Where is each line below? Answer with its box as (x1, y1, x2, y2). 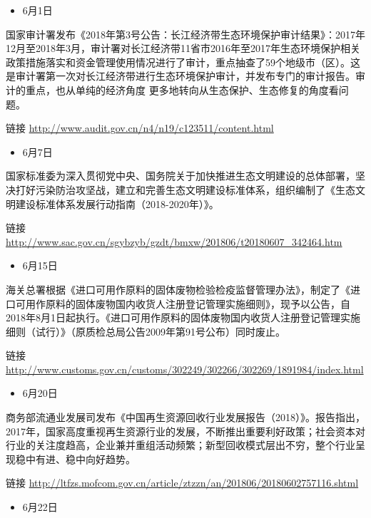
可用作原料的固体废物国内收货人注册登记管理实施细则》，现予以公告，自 (15, 296, 350, 311)
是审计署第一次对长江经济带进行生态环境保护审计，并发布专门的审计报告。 (6, 68, 355, 83)
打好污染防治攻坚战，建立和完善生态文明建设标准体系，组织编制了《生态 (15, 182, 355, 197)
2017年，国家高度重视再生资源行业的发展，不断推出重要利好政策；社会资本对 (6, 423, 365, 438)
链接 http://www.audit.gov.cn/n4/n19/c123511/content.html (6, 120, 274, 135)
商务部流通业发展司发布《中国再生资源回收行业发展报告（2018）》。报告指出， (6, 410, 365, 425)
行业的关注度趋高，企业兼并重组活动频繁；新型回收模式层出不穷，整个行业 (6, 437, 355, 452)
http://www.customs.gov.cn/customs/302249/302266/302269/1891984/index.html (6, 361, 364, 376)
